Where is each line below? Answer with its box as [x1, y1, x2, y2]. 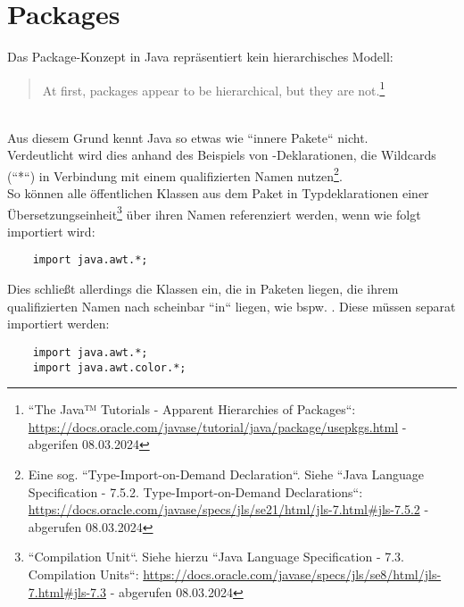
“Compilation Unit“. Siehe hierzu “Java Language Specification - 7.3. [28, 547, 405, 566]
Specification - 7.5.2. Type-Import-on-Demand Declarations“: [28, 482, 363, 501]
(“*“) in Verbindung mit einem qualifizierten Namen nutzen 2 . [7, 163, 343, 185]
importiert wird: [7, 221, 95, 240]
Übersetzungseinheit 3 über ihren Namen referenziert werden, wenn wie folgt [7, 202, 421, 223]
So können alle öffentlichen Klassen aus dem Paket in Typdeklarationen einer [7, 184, 429, 202]
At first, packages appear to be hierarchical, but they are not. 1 [42, 78, 385, 99]
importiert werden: [7, 314, 110, 333]
